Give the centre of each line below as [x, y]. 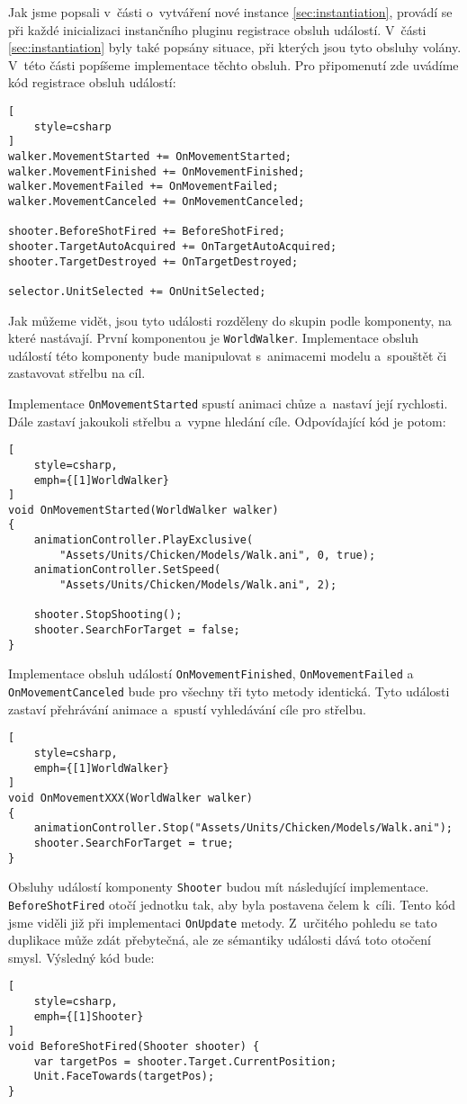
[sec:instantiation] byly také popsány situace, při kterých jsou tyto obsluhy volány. [235, 47]
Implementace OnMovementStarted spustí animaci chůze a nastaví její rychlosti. [228, 403]
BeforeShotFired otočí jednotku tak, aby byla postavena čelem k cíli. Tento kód [232, 904]
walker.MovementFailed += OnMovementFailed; [144, 187]
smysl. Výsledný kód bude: [81, 957]
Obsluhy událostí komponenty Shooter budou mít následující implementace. [219, 887]
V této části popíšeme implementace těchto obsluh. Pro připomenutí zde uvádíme [233, 64]
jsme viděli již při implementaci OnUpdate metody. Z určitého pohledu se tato [223, 922]
